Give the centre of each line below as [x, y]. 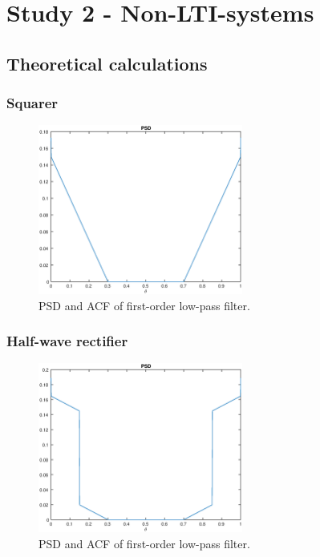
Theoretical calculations [107, 63]
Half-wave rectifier [67, 341]
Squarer [32, 103]
